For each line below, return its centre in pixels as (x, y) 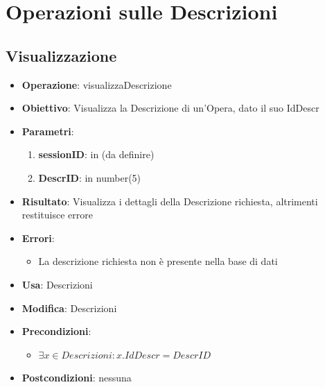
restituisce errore (57, 215)
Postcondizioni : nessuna (77, 378)
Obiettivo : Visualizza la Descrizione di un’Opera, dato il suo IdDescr (170, 108)
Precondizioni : (56, 331)
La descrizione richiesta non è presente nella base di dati (158, 261)
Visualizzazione (61, 55)
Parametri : (48, 131)
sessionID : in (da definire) (96, 154)
